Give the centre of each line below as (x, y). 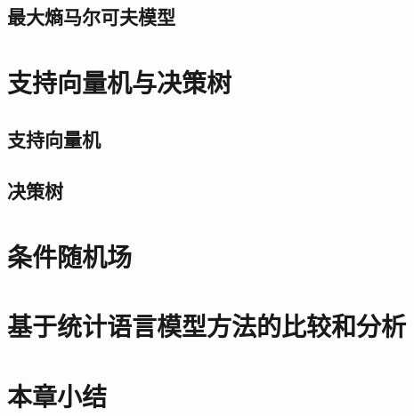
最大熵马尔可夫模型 (91, 16)
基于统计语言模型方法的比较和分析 (207, 326)
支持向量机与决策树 (120, 81)
